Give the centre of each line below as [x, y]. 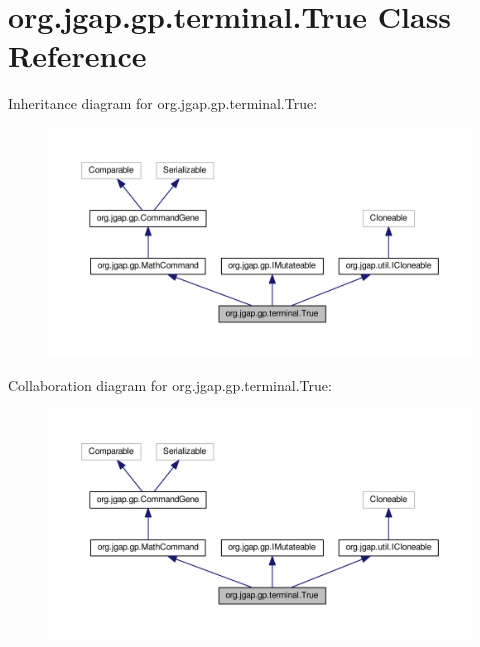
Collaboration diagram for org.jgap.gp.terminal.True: [170, 384]
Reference [77, 55]
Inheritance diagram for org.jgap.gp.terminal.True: [163, 103]
